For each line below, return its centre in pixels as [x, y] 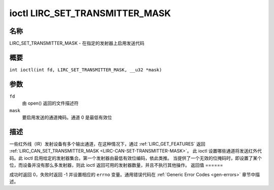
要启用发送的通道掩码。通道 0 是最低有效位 [67, 117]
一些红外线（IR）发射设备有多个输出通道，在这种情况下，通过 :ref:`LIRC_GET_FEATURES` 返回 [107, 144]
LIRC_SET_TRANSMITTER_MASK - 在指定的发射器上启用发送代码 [77, 43]
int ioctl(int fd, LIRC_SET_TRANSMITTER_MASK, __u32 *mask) [86, 70]
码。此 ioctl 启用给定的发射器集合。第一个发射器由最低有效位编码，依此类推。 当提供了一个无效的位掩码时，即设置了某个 [136, 158]
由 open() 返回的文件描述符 [50, 103]
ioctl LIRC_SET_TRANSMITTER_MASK [90, 13]
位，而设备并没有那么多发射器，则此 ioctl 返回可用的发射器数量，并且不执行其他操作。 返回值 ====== [116, 165]
